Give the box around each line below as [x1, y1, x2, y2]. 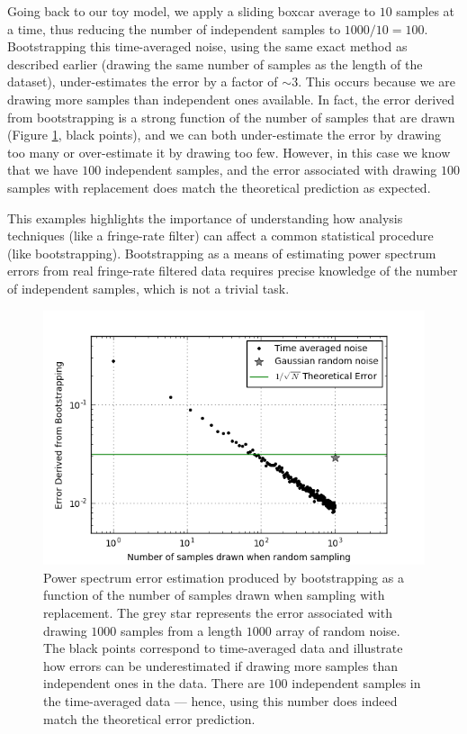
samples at [396, 2, 455, 20]
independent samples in [292, 674, 421, 693]
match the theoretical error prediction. [43, 709, 256, 728]
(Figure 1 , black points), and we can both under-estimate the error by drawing [7, 125, 442, 144]
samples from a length [120, 621, 243, 639]
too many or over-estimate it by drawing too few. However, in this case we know [7, 142, 451, 161]
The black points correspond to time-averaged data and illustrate [43, 639, 403, 657]
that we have [7, 160, 78, 179]
